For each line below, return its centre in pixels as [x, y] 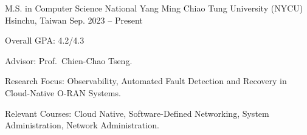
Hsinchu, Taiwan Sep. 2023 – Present [74, 20]
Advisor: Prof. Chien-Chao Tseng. [69, 60]
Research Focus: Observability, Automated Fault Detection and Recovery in [146, 81]
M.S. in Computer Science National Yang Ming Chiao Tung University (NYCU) [154, 8]
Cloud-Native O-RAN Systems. [63, 92]
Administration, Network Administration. [82, 125]
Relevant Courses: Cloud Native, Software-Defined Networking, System [137, 113]
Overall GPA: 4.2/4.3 [45, 40]
